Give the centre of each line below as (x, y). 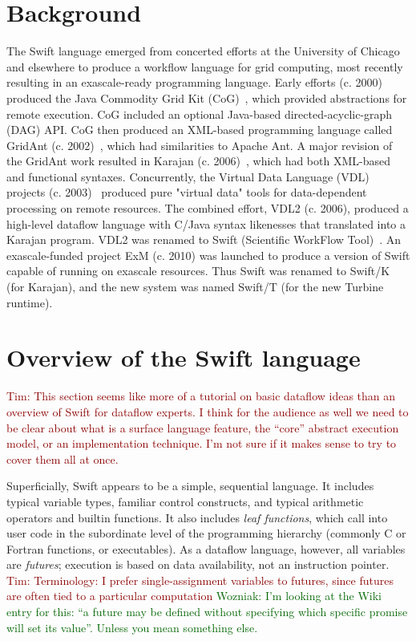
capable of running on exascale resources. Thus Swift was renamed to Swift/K (198, 271)
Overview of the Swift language (184, 357)
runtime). (30, 302)
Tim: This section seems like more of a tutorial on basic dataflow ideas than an (201, 396)
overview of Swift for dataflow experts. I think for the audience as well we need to (208, 411)
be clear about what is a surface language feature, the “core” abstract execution (203, 427)
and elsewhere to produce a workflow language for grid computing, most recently (205, 66)
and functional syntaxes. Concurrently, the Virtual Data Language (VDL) (188, 176)
